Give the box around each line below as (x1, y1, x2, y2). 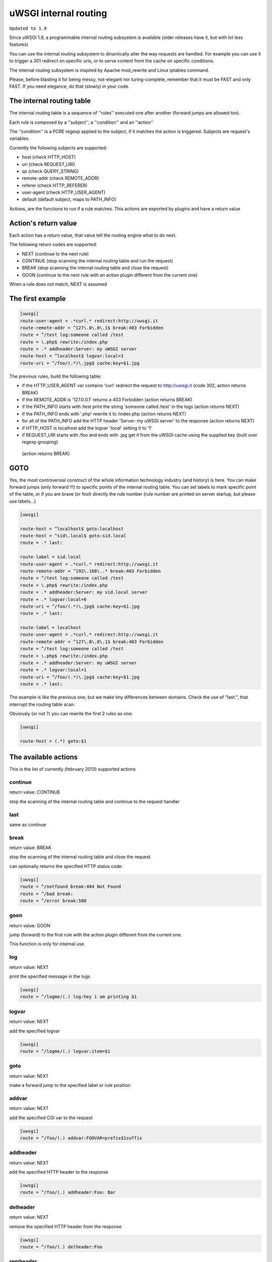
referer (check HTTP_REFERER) (22, 182, 88, 188)
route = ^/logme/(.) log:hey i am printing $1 (20, 994, 137, 1000)
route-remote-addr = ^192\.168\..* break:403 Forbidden (20, 568, 161, 574)
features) (9, 41, 29, 47)
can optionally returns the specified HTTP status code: (9, 863, 123, 869)
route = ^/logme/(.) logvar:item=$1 (20, 1048, 111, 1054)
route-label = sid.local (20, 554, 82, 560)
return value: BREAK (9, 845, 51, 851)
